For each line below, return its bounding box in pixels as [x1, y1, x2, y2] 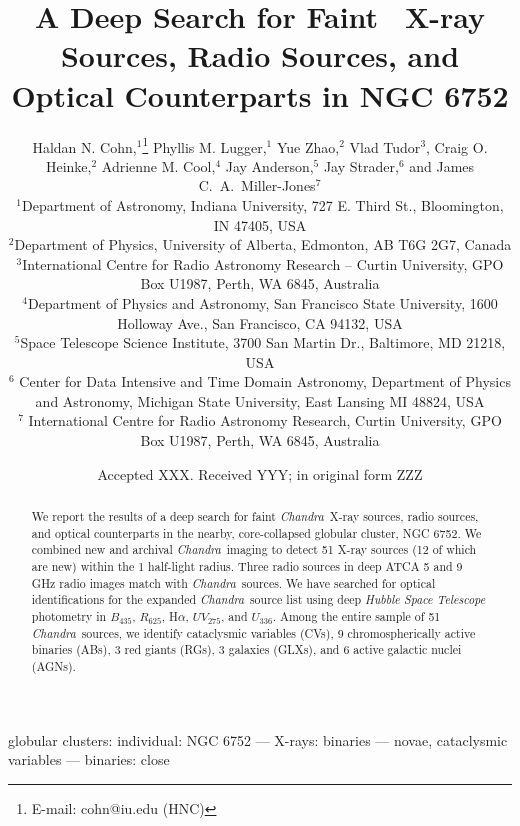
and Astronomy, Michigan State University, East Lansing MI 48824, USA [35, 390, 485, 411]
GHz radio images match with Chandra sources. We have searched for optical [31, 574, 436, 591]
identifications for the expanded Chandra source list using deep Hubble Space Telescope [31, 591, 486, 608]
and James [409, 155, 475, 176]
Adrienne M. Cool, [101, 155, 216, 176]
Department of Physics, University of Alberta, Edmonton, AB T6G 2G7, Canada [14, 234, 512, 255]
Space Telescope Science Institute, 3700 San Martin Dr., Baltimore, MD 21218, [20, 332, 506, 353]
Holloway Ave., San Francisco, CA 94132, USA [117, 312, 403, 333]
